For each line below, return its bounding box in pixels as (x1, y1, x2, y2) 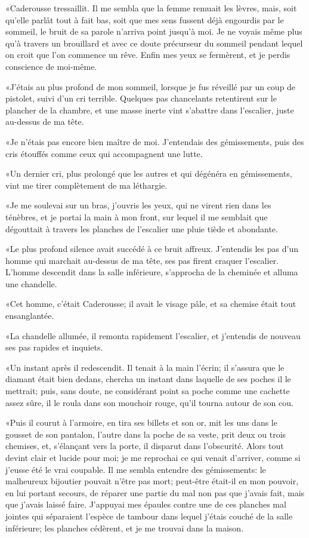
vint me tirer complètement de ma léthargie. (5, 179, 168, 191)
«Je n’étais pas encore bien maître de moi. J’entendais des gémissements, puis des (5, 135, 304, 147)
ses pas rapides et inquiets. (5, 341, 103, 353)
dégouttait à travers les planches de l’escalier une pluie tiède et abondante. (5, 222, 278, 235)
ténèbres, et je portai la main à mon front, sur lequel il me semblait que (5, 210, 268, 223)
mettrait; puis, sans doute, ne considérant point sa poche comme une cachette (5, 385, 290, 397)
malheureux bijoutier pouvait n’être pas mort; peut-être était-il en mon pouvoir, (5, 475, 299, 487)
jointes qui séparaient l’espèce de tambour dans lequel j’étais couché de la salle (5, 509, 293, 522)
